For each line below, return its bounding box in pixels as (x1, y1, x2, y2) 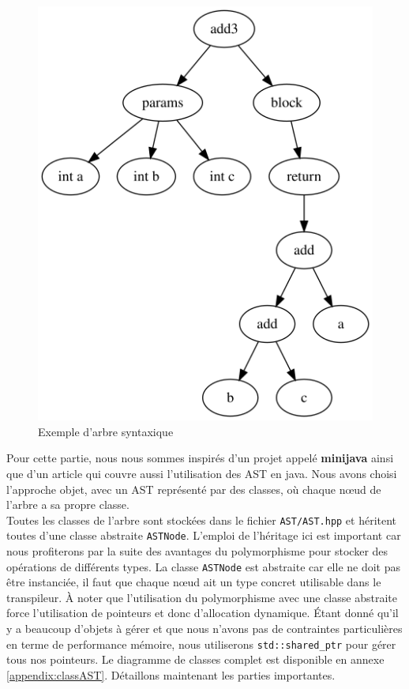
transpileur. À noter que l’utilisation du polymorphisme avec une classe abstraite (6, 589, 397, 605)
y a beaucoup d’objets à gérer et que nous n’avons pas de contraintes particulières (6, 620, 403, 637)
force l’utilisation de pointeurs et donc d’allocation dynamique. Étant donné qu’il (6, 604, 399, 621)
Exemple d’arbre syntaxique (38, 423, 174, 439)
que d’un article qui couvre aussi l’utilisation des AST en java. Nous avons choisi (6, 465, 397, 481)
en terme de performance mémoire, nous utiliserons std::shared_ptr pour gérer (6, 635, 396, 652)
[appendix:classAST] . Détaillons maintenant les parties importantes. (6, 666, 336, 683)
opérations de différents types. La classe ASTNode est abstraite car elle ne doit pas (6, 558, 401, 574)
